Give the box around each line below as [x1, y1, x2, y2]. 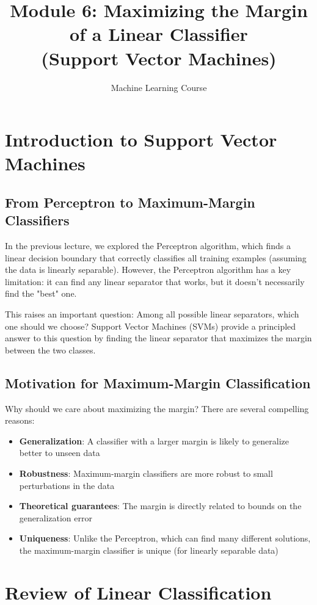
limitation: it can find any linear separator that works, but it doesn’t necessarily [5, 275, 305, 288]
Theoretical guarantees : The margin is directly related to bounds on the [19, 499, 302, 512]
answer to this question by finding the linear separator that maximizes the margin [5, 331, 312, 344]
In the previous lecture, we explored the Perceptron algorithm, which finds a [5, 239, 291, 252]
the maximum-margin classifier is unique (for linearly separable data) [19, 543, 279, 556]
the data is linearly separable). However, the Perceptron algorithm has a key [5, 263, 291, 276]
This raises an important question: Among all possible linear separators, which [5, 308, 299, 321]
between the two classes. [5, 343, 96, 356]
